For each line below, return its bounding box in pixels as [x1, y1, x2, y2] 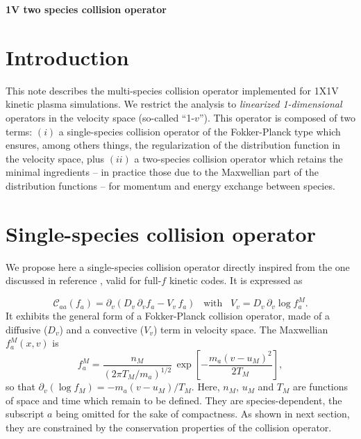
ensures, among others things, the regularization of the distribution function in [6, 138, 341, 152]
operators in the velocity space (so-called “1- [6, 110, 195, 124]
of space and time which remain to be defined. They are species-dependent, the [6, 392, 342, 407]
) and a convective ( [59, 322, 144, 336]
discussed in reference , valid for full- [6, 273, 162, 288]
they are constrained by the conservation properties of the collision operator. [6, 420, 332, 434]
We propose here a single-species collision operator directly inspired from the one [6, 259, 350, 274]
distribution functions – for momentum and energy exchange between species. [6, 178, 335, 192]
